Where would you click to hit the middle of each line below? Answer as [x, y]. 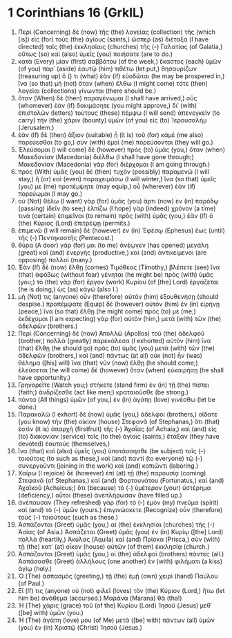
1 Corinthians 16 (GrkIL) [76, 13]
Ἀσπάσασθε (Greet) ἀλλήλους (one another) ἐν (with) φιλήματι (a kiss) [120, 561]
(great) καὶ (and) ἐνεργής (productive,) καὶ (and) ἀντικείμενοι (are [112, 252]
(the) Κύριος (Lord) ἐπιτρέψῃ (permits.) [74, 223]
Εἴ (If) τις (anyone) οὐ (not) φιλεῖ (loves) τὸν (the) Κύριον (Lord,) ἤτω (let [121, 590]
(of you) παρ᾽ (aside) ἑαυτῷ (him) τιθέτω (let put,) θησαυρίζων [107, 69]
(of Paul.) [31, 583]
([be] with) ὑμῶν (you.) [50, 612]
